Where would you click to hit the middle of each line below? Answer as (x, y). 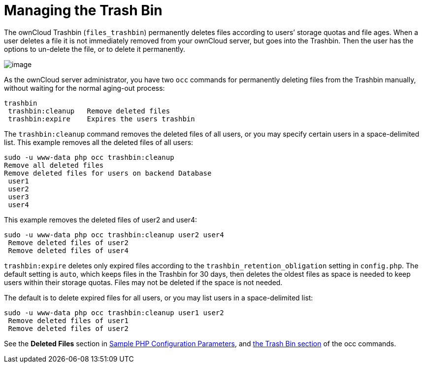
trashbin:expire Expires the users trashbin (101, 119)
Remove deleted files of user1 (68, 320)
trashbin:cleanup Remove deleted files (89, 111)
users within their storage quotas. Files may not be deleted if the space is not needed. (143, 282)
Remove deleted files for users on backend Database (108, 173)
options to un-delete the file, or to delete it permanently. (95, 49)
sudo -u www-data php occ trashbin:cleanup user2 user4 (114, 235)
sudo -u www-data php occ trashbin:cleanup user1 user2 (114, 312)
